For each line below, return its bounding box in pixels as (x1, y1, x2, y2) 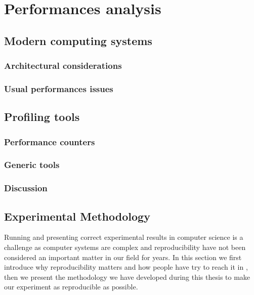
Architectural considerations (4, 59, 122, 72)
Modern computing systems (4, 32, 152, 48)
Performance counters (4, 135, 95, 148)
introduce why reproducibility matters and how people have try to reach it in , (4, 262, 248, 272)
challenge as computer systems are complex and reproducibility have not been (4, 241, 246, 252)
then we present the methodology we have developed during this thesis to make (4, 271, 250, 282)
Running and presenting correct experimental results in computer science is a (4, 232, 243, 242)
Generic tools (4, 158, 60, 171)
